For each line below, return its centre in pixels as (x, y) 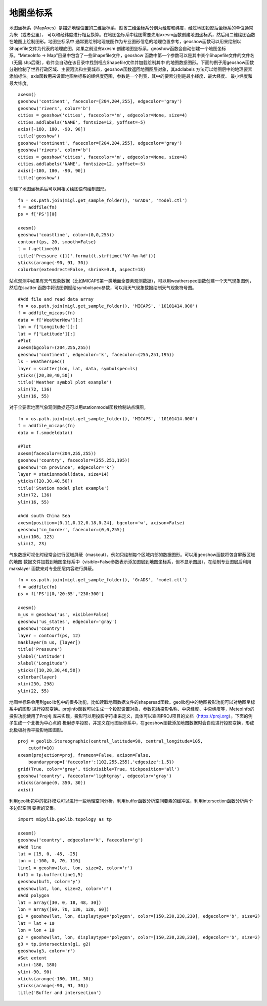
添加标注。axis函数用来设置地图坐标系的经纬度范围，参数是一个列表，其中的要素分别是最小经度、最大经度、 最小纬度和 (131, 76)
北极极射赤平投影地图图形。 (37, 730)
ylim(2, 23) (32, 543)
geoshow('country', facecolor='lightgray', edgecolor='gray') (95, 776)
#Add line (30, 847)
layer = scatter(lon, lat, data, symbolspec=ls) (78, 368)
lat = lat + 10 (36, 923)
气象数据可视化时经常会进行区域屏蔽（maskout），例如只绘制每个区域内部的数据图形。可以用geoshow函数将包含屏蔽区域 (132, 555)
